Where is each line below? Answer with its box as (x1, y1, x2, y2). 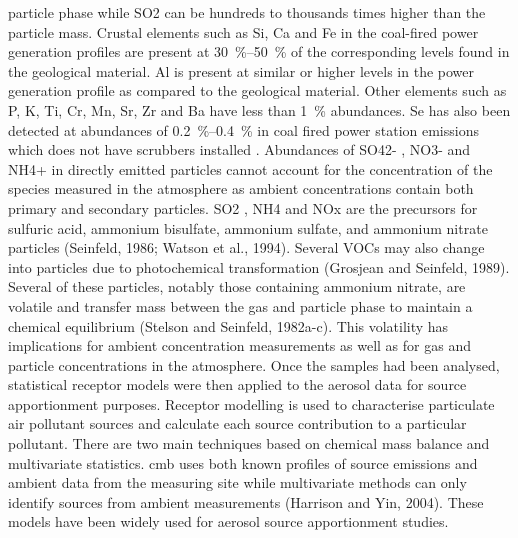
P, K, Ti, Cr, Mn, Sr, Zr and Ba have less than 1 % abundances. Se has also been (8, 99, 511, 120)
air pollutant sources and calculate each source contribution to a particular (8, 413, 467, 434)
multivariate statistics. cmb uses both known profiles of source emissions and (8, 452, 478, 473)
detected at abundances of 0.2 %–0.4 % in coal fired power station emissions (8, 119, 479, 140)
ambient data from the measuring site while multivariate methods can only (8, 472, 467, 493)
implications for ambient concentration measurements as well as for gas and (8, 335, 471, 356)
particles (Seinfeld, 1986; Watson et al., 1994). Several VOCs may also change (8, 237, 485, 258)
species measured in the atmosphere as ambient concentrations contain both (8, 178, 474, 199)
